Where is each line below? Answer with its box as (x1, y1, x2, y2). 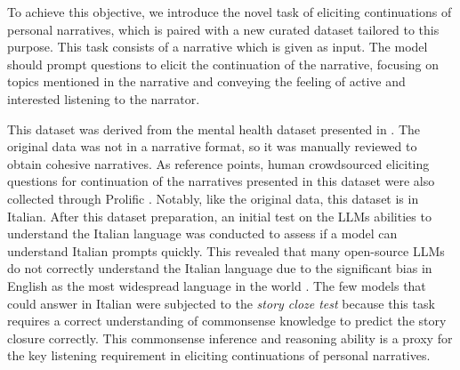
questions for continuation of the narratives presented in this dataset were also (7, 172, 435, 190)
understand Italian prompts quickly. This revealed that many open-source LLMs (7, 241, 445, 260)
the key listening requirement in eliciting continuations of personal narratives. (7, 346, 431, 365)
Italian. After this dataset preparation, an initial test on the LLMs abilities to (7, 206, 432, 225)
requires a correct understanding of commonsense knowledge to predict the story (7, 311, 447, 330)
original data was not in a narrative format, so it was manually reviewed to (7, 137, 417, 156)
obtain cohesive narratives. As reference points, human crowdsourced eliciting (7, 154, 430, 173)
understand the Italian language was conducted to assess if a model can (7, 224, 398, 243)
